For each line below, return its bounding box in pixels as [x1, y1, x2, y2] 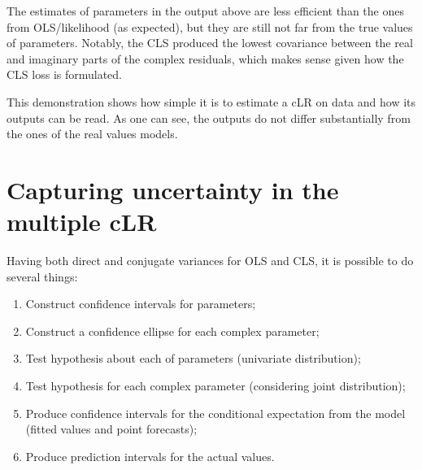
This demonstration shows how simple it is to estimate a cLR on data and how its [7, 93, 416, 110]
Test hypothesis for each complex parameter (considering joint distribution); [25, 377, 406, 394]
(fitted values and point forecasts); [25, 420, 198, 437]
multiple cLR [7, 205, 157, 238]
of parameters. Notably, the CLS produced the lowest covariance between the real [7, 34, 413, 51]
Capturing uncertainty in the [7, 172, 339, 206]
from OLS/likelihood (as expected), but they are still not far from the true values [7, 18, 413, 35]
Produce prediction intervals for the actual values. [25, 447, 275, 464]
